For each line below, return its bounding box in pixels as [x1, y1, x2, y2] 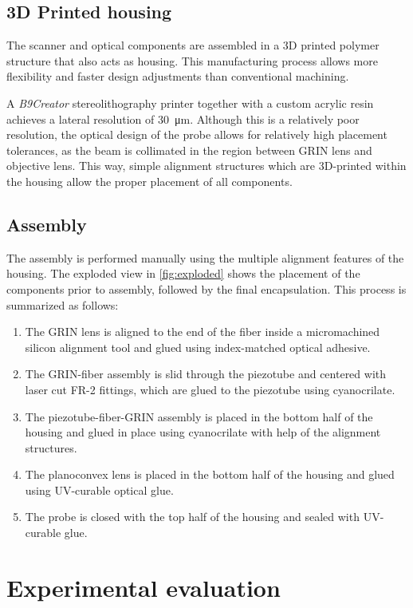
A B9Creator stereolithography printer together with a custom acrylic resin [6, 94, 374, 111]
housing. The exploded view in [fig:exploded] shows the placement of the [6, 265, 360, 282]
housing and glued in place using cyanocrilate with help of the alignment [25, 424, 381, 440]
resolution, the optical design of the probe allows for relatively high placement [6, 126, 387, 143]
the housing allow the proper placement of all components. [6, 172, 293, 189]
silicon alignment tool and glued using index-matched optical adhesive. [25, 338, 371, 355]
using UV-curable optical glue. [25, 481, 174, 498]
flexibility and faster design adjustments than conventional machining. [6, 68, 349, 85]
